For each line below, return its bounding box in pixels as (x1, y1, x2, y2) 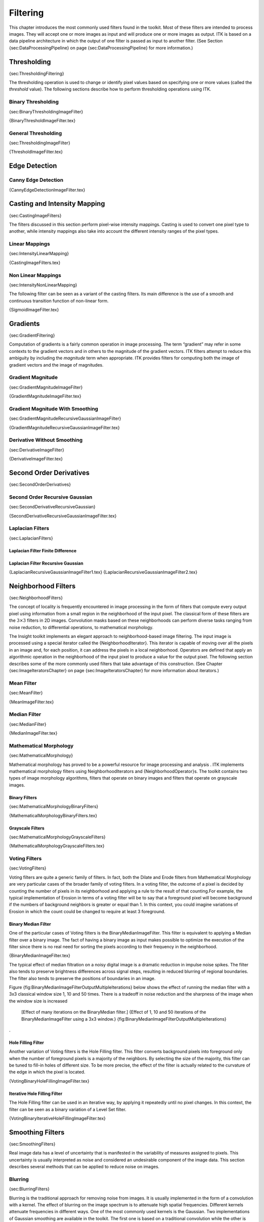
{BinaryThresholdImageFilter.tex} (9, 117, 76, 123)
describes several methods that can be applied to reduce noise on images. (9, 1164, 160, 1170)
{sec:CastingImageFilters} (9, 213, 62, 218)
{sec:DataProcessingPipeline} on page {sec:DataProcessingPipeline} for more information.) (9, 44, 193, 51)
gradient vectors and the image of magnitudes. (9, 362, 104, 368)
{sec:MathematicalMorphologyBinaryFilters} (9, 804, 99, 809)
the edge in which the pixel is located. (9, 1069, 86, 1075)
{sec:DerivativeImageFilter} (9, 447, 65, 453)
